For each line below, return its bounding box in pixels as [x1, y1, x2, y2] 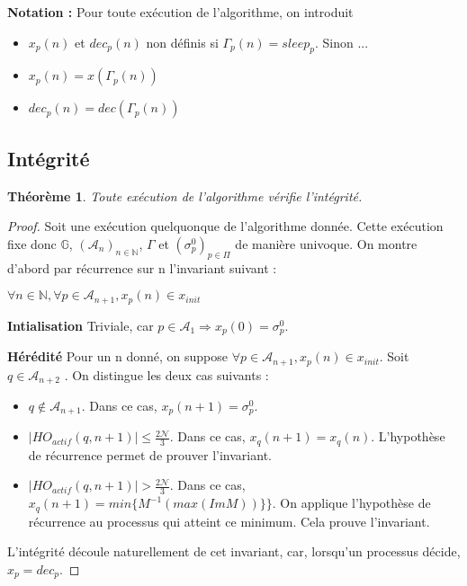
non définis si [146, 32, 219, 51]
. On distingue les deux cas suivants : [64, 365, 269, 384]
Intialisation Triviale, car [7, 315, 154, 334]
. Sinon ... [314, 32, 369, 51]
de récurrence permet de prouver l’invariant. [28, 445, 272, 464]
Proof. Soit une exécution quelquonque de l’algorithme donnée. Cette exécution [7, 217, 444, 235]
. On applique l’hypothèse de [272, 493, 431, 512]
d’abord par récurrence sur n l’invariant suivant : [7, 258, 277, 277]
